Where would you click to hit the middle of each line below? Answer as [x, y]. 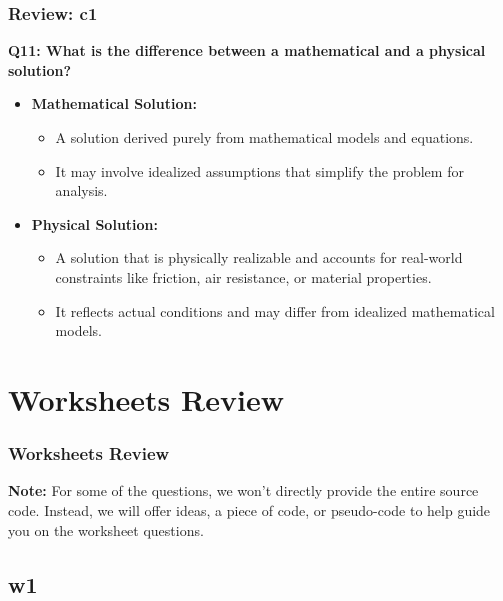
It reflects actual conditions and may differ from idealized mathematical [275, 310]
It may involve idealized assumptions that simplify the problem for [259, 170]
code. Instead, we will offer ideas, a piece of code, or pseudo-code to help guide [249, 509]
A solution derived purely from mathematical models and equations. [264, 137]
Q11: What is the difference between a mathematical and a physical [247, 50]
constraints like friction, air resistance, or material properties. [243, 276]
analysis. [81, 190]
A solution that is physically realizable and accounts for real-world [259, 257]
